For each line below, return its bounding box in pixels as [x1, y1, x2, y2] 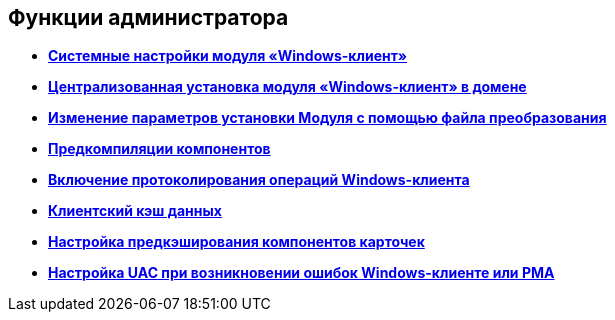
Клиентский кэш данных [48, 202, 222, 220]
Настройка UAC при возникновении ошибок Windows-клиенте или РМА [48, 264, 555, 282]
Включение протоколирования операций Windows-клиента [48, 171, 470, 189]
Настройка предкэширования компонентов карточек [48, 233, 425, 251]
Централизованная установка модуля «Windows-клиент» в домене [48, 78, 527, 96]
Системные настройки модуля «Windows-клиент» [48, 47, 408, 65]
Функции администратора [8, 5, 289, 30]
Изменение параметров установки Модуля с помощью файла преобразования [48, 109, 607, 127]
